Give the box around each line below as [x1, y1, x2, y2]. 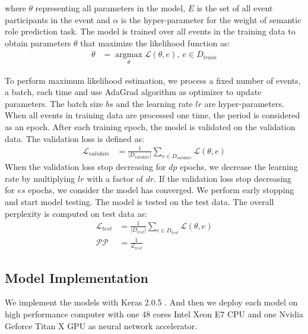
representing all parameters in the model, [35, 2, 186, 14]
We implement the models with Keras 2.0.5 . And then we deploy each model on [5, 296, 298, 308]
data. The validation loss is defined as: [5, 132, 144, 144]
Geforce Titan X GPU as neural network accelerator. [5, 319, 198, 332]
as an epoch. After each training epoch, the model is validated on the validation [5, 121, 296, 133]
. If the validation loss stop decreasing [154, 172, 292, 184]
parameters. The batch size [5, 97, 103, 109]
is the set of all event [196, 2, 273, 14]
